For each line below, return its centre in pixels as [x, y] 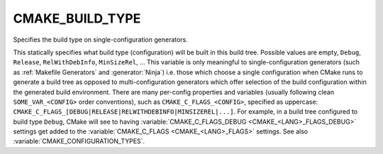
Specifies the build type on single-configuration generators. [100, 40]
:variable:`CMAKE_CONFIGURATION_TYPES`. [79, 141]
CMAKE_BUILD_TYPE [77, 18]
